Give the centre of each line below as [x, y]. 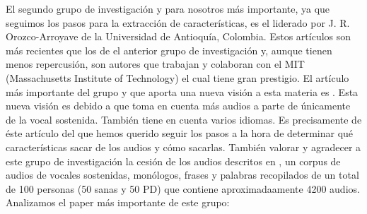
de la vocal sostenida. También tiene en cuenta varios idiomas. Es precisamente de [184, 119]
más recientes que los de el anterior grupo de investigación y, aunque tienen [169, 50]
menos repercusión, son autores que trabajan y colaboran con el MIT [155, 64]
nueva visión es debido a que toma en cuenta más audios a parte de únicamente [178, 106]
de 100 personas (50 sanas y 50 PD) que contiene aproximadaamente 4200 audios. [183, 188]
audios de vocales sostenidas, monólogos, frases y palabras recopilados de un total [182, 175]
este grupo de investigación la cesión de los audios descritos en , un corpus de [173, 161]
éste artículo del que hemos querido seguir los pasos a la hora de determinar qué [180, 133]
